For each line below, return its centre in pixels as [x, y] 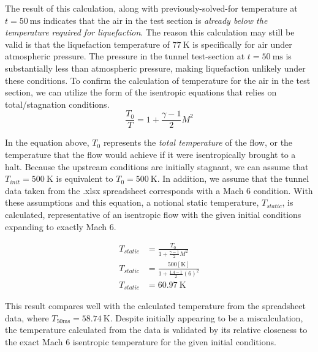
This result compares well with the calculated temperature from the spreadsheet [155, 306]
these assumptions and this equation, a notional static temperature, [132, 202]
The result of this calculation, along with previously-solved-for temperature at [151, 8]
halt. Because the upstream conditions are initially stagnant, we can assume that [157, 166]
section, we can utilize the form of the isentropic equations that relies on [141, 92]
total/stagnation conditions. [57, 104]
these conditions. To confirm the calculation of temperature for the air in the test [158, 80]
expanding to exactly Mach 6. [61, 226]
